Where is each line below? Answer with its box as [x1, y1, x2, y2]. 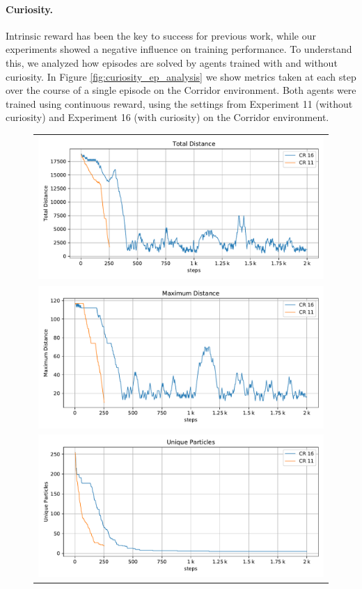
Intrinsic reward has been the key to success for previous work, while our [6, 28, 316, 42]
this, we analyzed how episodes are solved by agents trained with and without [6, 55, 338, 70]
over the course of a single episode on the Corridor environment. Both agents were [6, 83, 356, 97]
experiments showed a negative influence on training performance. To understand [6, 42, 352, 56]
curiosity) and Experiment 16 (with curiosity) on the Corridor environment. [6, 110, 329, 124]
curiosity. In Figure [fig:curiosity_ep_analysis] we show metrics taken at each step [6, 69, 356, 83]
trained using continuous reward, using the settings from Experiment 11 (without [6, 96, 353, 111]
